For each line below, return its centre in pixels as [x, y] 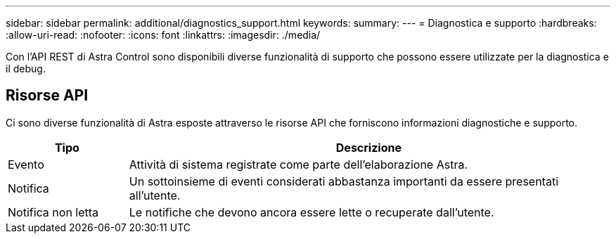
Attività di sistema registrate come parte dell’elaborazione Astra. [298, 164]
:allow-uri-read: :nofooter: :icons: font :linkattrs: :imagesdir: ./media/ [163, 35]
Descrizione [368, 147]
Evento [26, 164]
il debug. [26, 69]
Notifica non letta [53, 212]
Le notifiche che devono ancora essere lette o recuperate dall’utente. [312, 212]
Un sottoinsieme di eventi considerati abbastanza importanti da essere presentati [344, 181]
